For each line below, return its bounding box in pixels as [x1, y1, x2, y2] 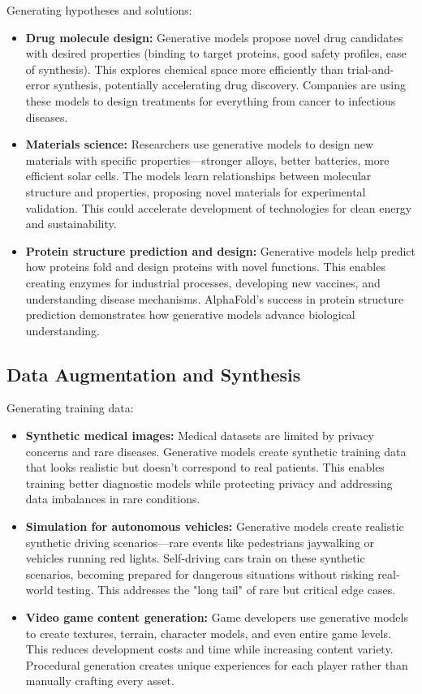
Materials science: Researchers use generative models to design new [25, 136, 374, 153]
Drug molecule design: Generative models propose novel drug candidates [25, 28, 403, 45]
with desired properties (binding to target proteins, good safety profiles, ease [25, 45, 407, 62]
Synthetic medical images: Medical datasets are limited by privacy [25, 427, 374, 444]
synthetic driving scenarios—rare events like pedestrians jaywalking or [25, 533, 375, 550]
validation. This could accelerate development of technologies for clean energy [25, 199, 412, 216]
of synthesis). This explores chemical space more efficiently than [25, 60, 344, 77]
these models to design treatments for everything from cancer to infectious [25, 92, 396, 109]
